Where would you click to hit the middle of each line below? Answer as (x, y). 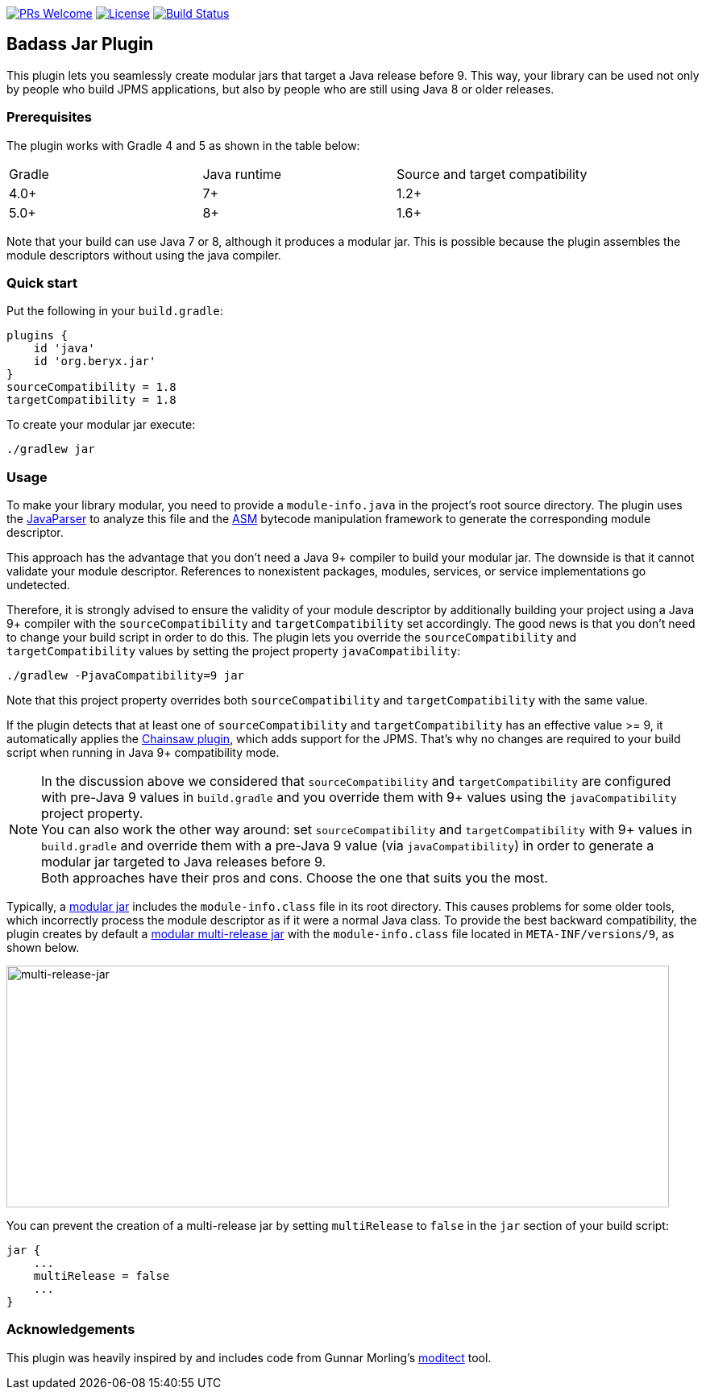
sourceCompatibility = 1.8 (91, 387)
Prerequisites (49, 117)
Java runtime (242, 174)
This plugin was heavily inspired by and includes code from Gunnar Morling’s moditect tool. (249, 1357)
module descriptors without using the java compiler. (144, 255)
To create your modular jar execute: (101, 425)
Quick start (42, 283)
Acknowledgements (71, 1330)
